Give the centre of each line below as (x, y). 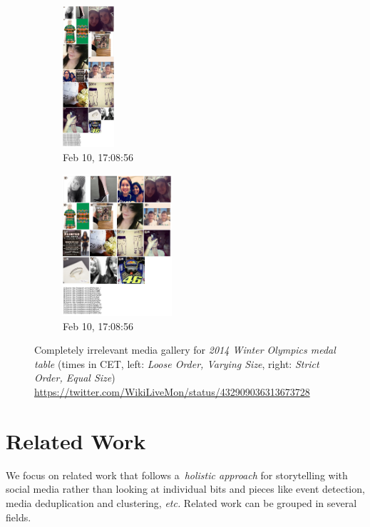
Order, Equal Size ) (75, 378)
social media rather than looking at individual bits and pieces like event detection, (185, 489)
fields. (19, 517)
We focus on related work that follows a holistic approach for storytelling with (177, 475)
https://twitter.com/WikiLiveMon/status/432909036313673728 (172, 392)
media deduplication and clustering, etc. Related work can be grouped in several (181, 502)
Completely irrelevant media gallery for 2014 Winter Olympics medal (185, 350)
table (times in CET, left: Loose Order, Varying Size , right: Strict (177, 363)
